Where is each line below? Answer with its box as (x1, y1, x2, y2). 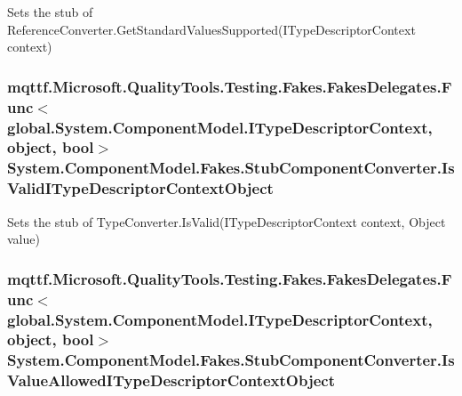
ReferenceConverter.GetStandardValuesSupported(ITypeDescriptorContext (7, 20, 416, 38)
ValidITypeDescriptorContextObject (7, 177, 274, 199)
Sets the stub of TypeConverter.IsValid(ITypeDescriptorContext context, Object (7, 212, 446, 230)
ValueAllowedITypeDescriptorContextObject (7, 369, 335, 392)
